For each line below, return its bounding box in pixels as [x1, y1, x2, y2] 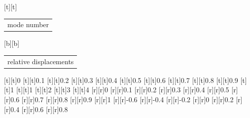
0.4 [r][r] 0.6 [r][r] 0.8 [10, 104, 68, 114]
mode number [7, 19, 49, 30]
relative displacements [7, 56, 74, 66]
